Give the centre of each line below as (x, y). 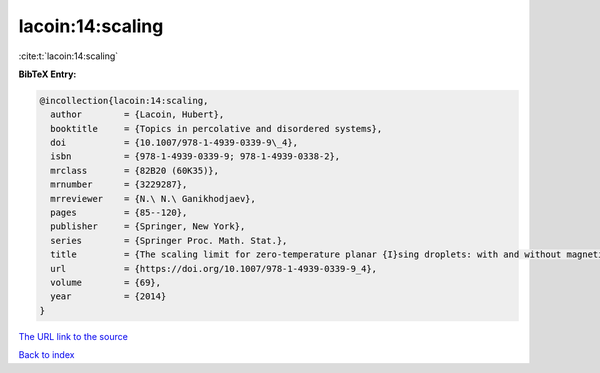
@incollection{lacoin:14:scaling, (124, 100)
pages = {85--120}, (119, 213)
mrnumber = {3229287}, (119, 184)
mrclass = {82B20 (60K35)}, (135, 170)
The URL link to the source (73, 336)
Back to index (46, 355)
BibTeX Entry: (47, 74)
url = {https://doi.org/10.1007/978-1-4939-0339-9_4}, (214, 268)
